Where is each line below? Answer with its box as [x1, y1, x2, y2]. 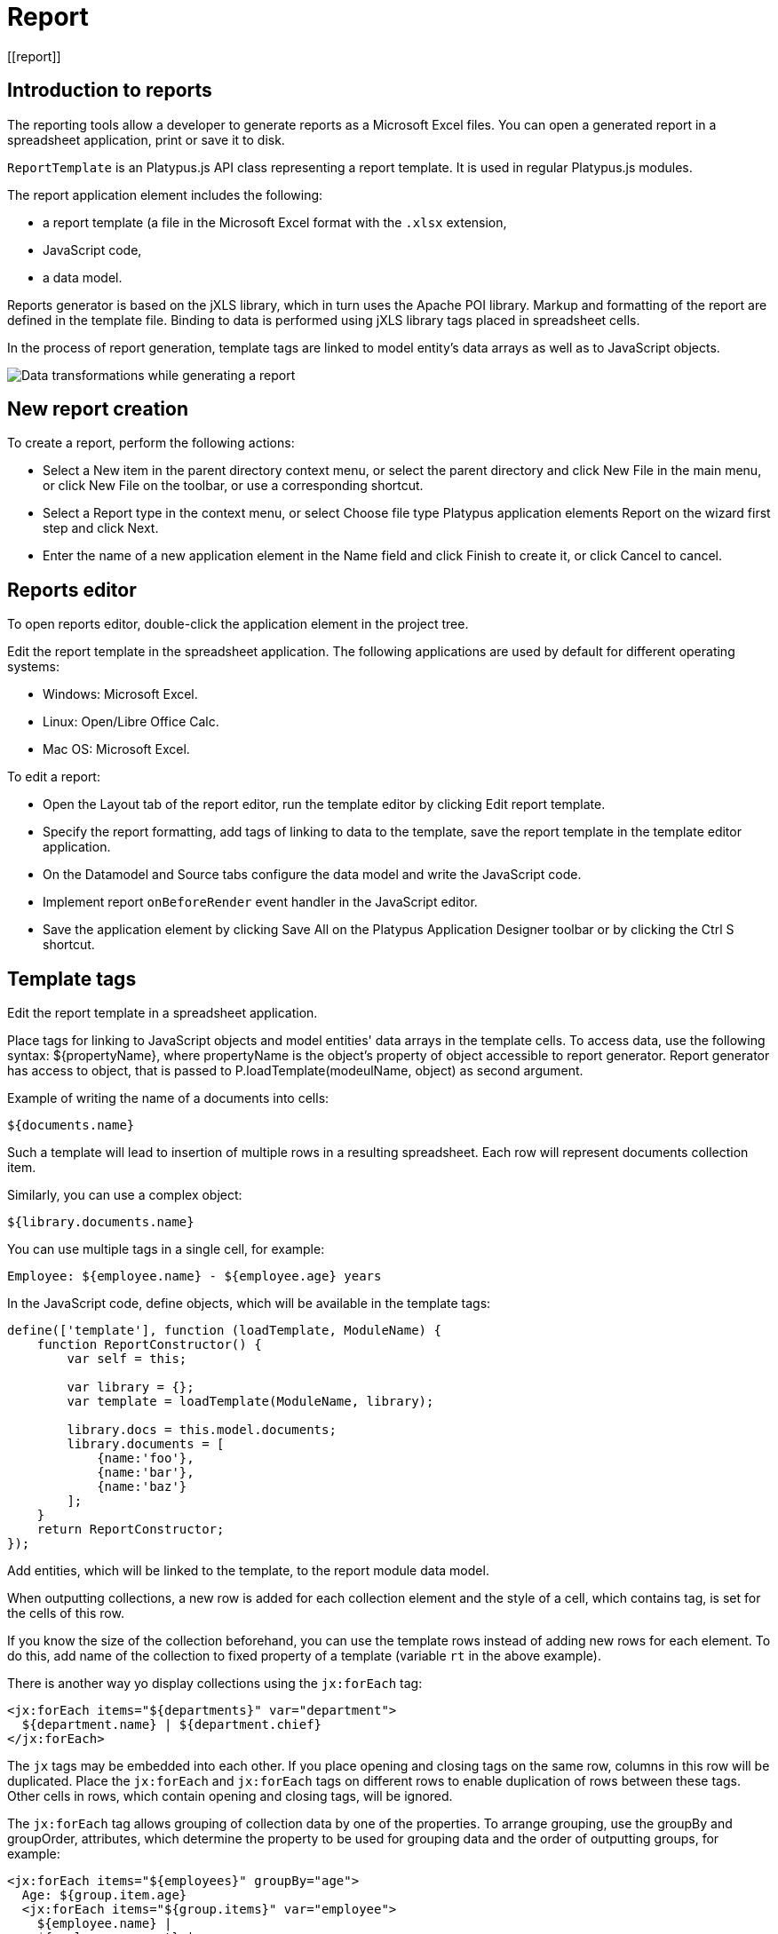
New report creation [7, 398, 188, 421]
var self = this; [67, 1351, 187, 1367]
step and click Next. [43, 520, 159, 536]
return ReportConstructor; [36, 1522, 225, 1537]
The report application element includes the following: [7, 186, 323, 202]
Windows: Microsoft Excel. [43, 686, 198, 702]
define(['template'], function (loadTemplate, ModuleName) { [7, 1323, 441, 1338]
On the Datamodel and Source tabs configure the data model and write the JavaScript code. [43, 867, 582, 883]
